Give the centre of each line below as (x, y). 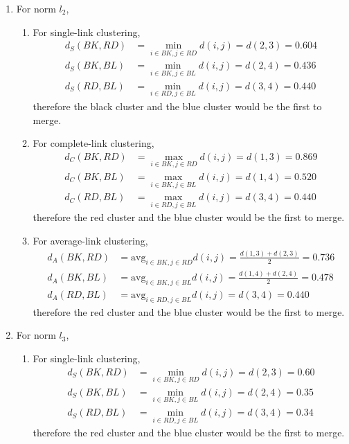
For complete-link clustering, (93, 143)
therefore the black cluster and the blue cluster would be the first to (177, 106)
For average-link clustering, (90, 241)
